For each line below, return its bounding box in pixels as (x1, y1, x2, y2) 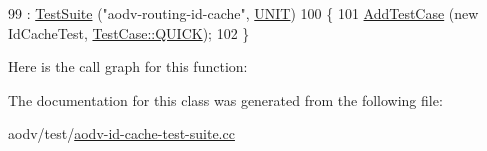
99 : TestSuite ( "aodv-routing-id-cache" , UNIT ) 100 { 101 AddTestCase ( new (8, 3, 479, 23)
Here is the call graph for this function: (8, 56, 248, 77)
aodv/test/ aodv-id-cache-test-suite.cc (8, 123, 235, 144)
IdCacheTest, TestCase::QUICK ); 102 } (8, 22, 250, 43)
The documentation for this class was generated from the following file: (8, 89, 443, 110)
